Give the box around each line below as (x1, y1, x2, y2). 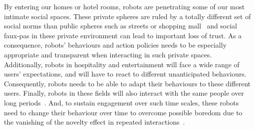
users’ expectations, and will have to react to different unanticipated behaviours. (4, 69, 247, 79)
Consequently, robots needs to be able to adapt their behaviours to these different (4, 78, 251, 88)
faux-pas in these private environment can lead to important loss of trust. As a (4, 30, 242, 40)
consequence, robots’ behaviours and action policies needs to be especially (4, 40, 227, 50)
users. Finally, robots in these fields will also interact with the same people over (4, 88, 244, 98)
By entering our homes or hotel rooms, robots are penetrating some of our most (4, 1, 245, 11)
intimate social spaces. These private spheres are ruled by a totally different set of (4, 11, 251, 21)
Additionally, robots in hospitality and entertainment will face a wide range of (4, 59, 240, 69)
